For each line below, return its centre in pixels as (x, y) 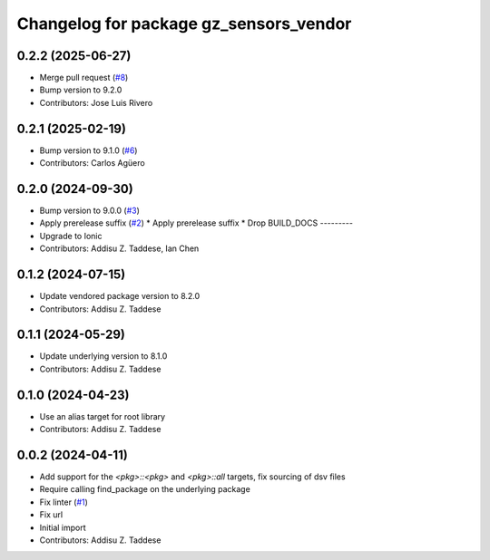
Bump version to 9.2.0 (81, 90)
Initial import (63, 527)
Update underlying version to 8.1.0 (103, 356)
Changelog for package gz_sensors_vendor (184, 24)
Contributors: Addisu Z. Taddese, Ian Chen (119, 248)
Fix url (51, 515)
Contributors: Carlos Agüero (92, 163)
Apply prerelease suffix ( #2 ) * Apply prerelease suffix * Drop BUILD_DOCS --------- (196, 223)
